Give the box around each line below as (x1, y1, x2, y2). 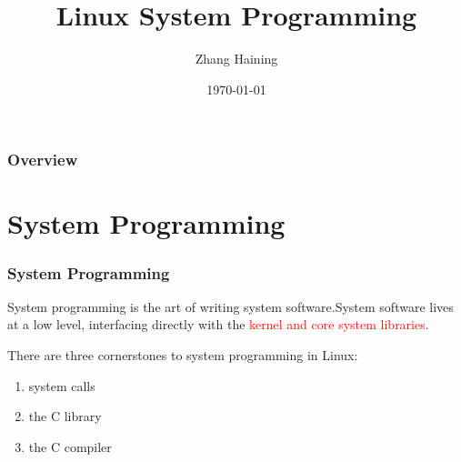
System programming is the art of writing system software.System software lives (7, 296, 454, 316)
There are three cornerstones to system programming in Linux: (7, 346, 358, 365)
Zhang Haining (195, 49, 278, 68)
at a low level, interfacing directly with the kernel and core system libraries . (7, 315, 429, 334)
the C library (28, 407, 102, 426)
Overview (7, 148, 78, 171)
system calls (28, 376, 95, 395)
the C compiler (28, 437, 112, 456)
